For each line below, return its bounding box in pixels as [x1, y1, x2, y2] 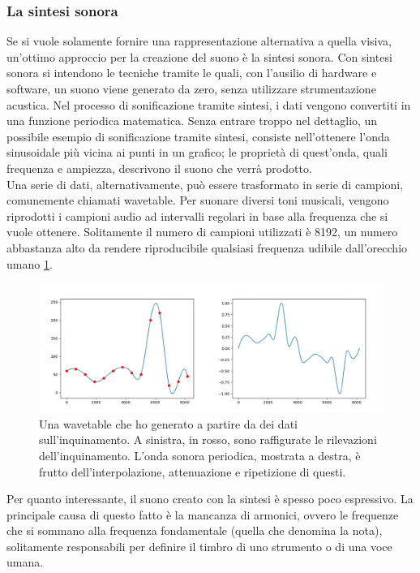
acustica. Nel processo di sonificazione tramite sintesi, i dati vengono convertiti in [6, 96, 411, 113]
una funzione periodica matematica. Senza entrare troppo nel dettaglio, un [6, 112, 378, 129]
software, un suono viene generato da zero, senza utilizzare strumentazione [6, 80, 376, 97]
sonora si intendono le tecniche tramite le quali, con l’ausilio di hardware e [6, 64, 377, 81]
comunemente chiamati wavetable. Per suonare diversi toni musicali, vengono [6, 192, 389, 209]
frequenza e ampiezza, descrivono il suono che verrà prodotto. [6, 159, 312, 176]
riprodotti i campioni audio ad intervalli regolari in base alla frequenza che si [6, 207, 388, 224]
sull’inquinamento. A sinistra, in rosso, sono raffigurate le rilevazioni [39, 431, 377, 448]
